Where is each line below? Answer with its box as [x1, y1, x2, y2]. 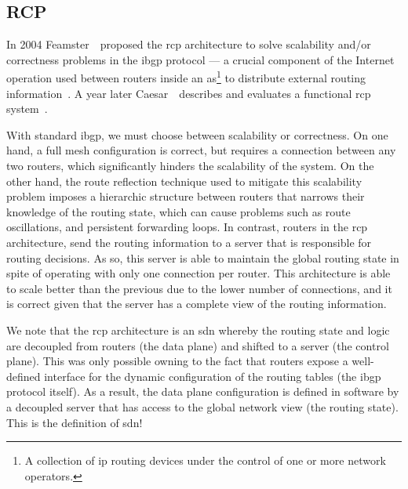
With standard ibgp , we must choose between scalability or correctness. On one [6, 126, 388, 143]
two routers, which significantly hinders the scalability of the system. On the [6, 158, 374, 174]
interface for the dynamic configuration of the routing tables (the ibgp [44, 368, 381, 384]
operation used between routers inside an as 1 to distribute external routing [6, 67, 366, 86]
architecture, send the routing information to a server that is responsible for [6, 234, 372, 250]
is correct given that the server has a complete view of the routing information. [6, 295, 387, 312]
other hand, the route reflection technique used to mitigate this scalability [6, 172, 362, 189]
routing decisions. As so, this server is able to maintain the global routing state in [6, 249, 399, 266]
